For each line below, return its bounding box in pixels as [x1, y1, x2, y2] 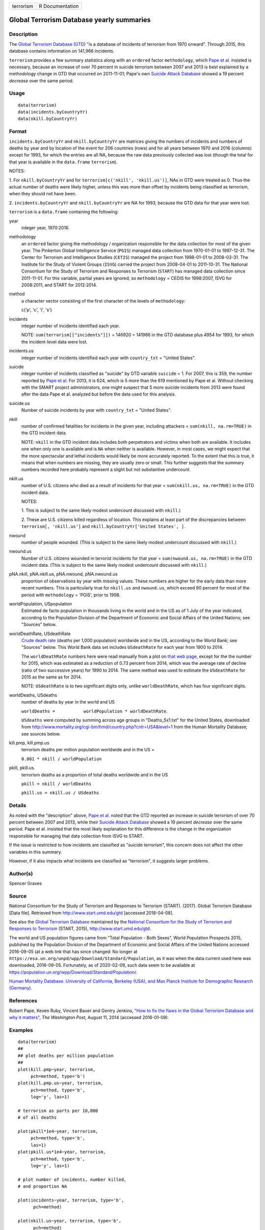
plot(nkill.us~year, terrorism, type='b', [18, 1218, 122, 1224]
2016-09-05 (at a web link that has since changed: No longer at [9, 949, 137, 954]
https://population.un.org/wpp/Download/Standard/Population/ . [9, 969, 137, 975]
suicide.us [9, 400, 30, 406]
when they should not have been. [9, 191, 77, 197]
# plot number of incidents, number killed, [18, 1176, 127, 1182]
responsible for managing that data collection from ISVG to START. [9, 833, 144, 839]
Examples [9, 1026, 33, 1033]
